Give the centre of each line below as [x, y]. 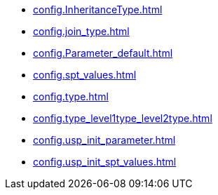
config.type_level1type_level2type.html [123, 118]
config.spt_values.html [85, 75]
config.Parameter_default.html [103, 53]
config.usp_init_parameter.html [104, 140]
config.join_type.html [81, 31]
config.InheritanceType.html [98, 9]
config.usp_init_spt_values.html [105, 162]
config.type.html [71, 96]
